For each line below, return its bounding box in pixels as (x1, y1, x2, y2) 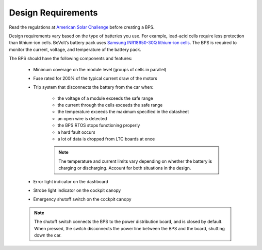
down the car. (34, 232, 62, 238)
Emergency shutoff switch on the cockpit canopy (33, 196, 131, 202)
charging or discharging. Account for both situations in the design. (58, 165, 191, 171)
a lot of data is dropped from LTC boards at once (57, 136, 155, 142)
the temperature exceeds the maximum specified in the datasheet (57, 109, 189, 115)
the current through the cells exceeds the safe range (57, 102, 163, 108)
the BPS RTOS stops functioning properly (57, 123, 140, 128)
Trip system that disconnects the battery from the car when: (33, 84, 154, 90)
